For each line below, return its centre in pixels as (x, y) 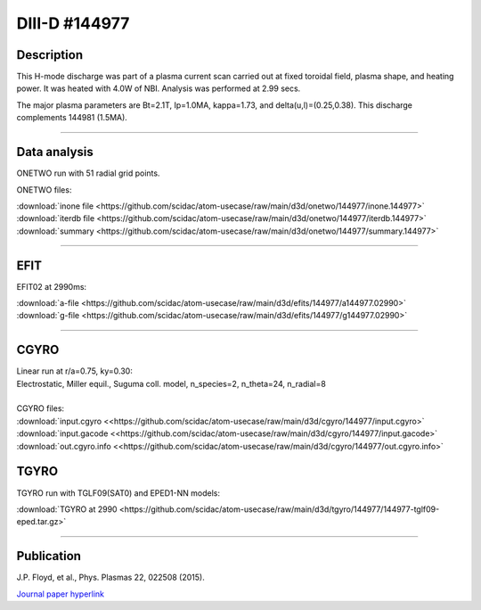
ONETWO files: (44, 190)
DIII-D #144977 (73, 23)
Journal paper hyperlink (61, 594)
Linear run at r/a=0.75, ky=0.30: (74, 371)
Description (50, 55)
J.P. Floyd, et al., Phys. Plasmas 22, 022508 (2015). (110, 577)
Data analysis (55, 152)
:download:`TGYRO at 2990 (67, 509)
